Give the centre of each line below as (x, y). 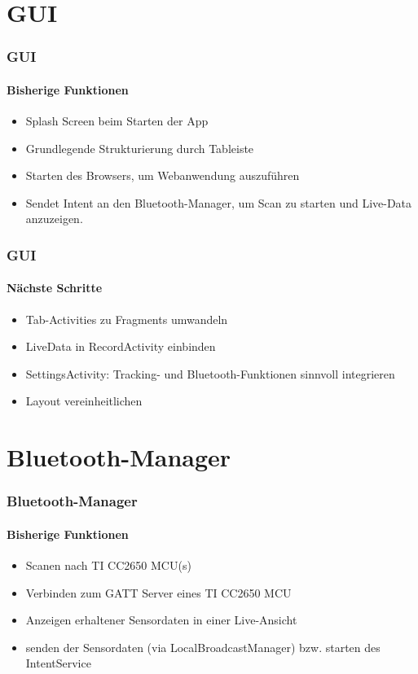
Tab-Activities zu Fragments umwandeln (127, 319)
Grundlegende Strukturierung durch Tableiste (140, 148)
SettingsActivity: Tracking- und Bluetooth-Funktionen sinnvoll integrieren (210, 373)
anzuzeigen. (54, 219)
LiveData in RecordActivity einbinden (121, 346)
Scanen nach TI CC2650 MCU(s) (108, 565)
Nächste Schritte (55, 288)
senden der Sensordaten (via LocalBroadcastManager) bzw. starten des (203, 647)
